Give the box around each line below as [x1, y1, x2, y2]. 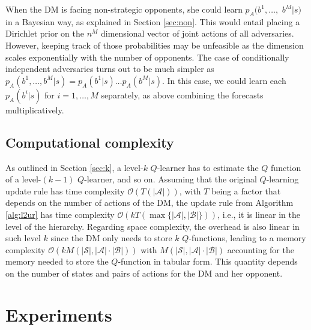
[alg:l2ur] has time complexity [5, 208, 115, 220]
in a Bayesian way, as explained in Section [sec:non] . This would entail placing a [5, 15, 300, 28]
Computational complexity [5, 133, 174, 151]
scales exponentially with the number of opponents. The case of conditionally [5, 50, 289, 63]
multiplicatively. [5, 103, 64, 116]
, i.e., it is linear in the [217, 208, 300, 220]
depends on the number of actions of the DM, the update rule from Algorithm [5, 196, 294, 209]
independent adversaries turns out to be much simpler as [5, 62, 214, 75]
